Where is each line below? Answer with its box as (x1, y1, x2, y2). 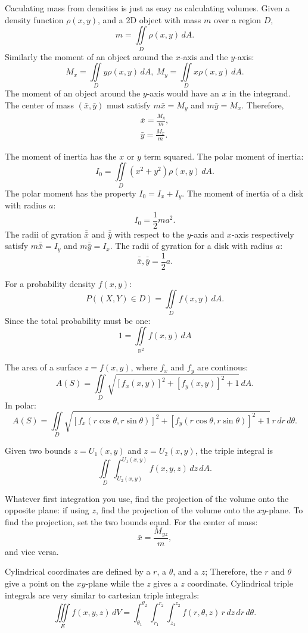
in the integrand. (229, 87, 291, 99)
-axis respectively (231, 227, 294, 240)
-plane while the (85, 577, 144, 590)
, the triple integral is (195, 444, 273, 457)
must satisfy (106, 99, 151, 111)
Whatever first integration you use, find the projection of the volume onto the (5, 492, 289, 504)
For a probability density (5, 277, 96, 289)
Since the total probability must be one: (5, 314, 151, 326)
